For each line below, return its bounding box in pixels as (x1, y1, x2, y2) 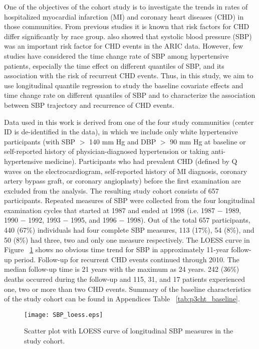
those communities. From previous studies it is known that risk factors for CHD (4, 21, 249, 32)
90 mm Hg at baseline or (170, 136, 246, 146)
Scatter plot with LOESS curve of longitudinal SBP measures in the (24, 325, 233, 336)
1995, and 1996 (71, 215, 117, 225)
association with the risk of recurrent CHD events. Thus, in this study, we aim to (4, 70, 253, 81)
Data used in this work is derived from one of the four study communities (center (4, 116, 254, 127)
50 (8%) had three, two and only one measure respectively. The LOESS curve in (4, 234, 250, 245)
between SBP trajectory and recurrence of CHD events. (4, 99, 174, 110)
